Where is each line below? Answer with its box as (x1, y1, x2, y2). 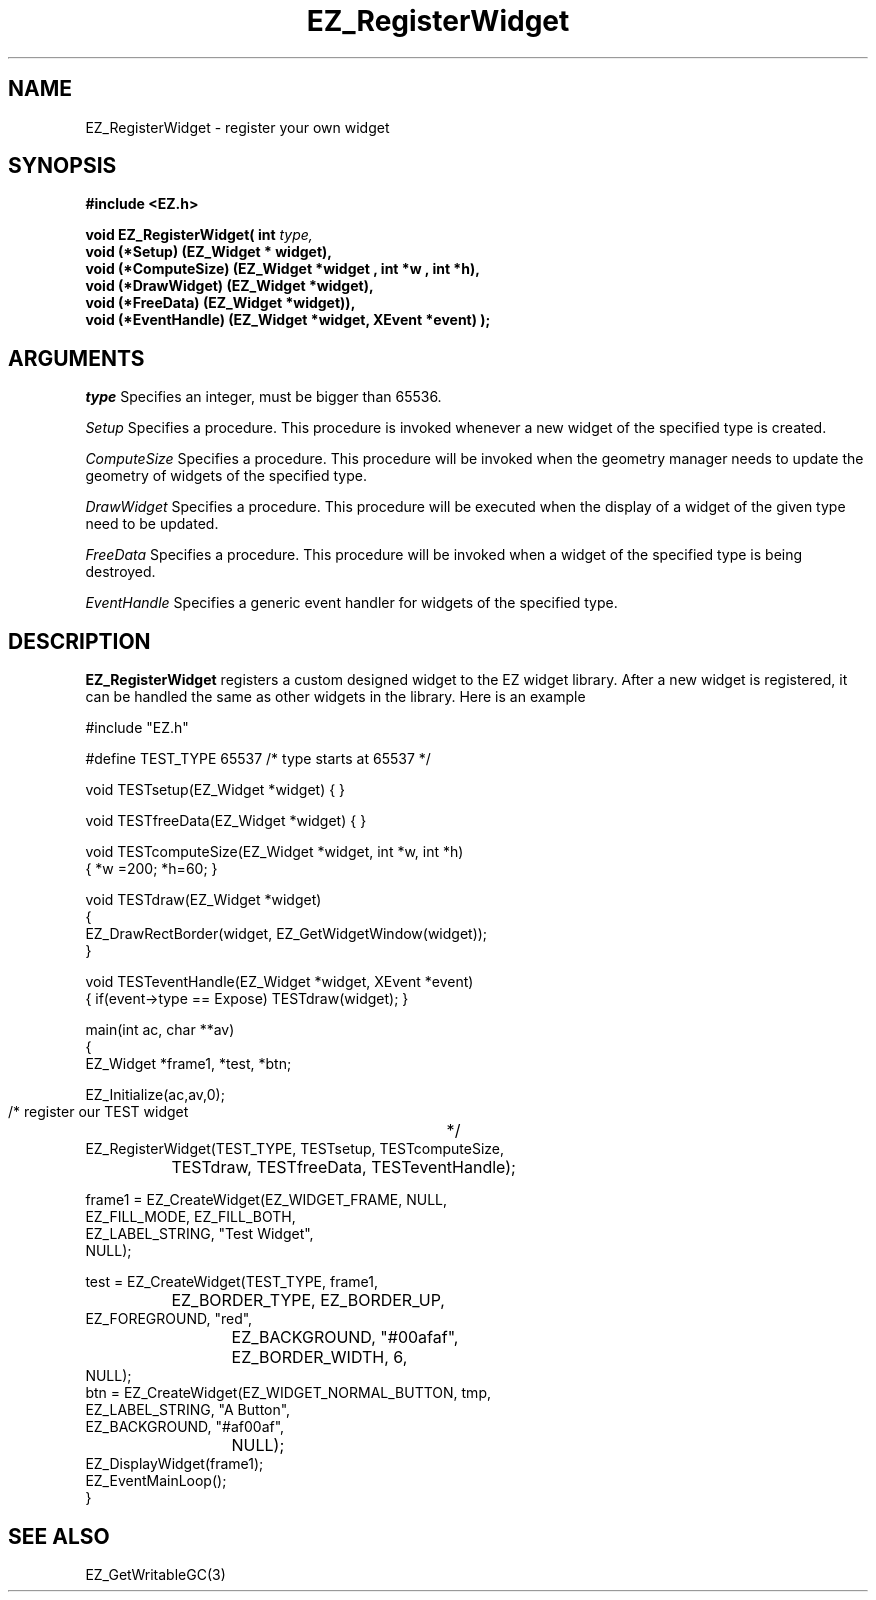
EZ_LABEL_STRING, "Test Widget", (85, 1225, 314, 1243)
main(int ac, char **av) (85, 1021, 235, 1039)
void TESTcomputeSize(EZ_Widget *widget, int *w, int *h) (85, 843, 464, 861)
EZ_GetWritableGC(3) (85, 1565, 226, 1583)
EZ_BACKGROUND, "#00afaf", (231, 1327, 459, 1348)
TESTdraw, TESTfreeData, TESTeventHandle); (171, 1157, 516, 1178)
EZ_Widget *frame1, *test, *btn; (85, 1055, 292, 1073)
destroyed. (85, 563, 156, 581)
